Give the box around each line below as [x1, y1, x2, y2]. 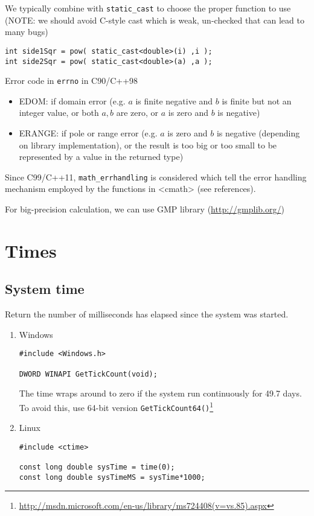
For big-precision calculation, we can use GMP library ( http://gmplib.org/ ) [5, 203, 284, 215]
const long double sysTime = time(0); [19, 463, 175, 472]
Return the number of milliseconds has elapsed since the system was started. [5, 308, 289, 320]
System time [5, 279, 85, 298]
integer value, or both [19, 106, 99, 119]
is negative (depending [216, 127, 300, 139]
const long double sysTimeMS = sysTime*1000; [19, 473, 205, 482]
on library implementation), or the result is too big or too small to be [19, 138, 277, 151]
